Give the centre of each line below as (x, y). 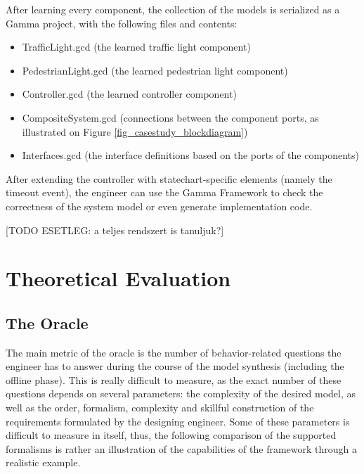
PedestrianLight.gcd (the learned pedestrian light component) (155, 70)
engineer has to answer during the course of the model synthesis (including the (175, 366)
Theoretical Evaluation (118, 278)
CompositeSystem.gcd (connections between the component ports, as (170, 117)
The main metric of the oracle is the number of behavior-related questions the (174, 352)
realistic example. (43, 462)
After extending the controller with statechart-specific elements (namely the (169, 178)
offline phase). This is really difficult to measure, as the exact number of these (174, 379)
